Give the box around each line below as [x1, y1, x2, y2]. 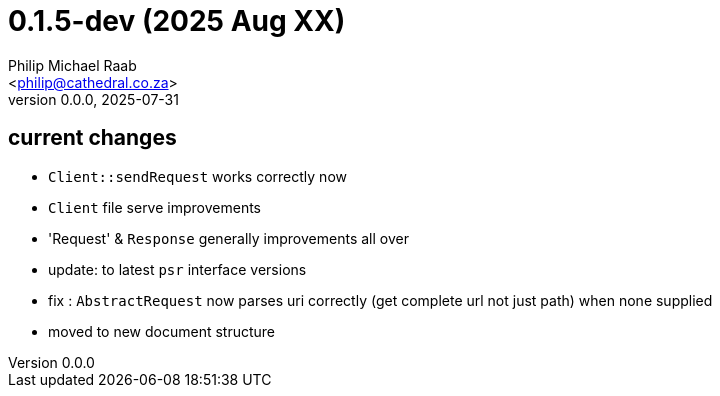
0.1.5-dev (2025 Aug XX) [8, 4, 346, 38]
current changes [8, 125, 177, 151]
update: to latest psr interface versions [48, 260, 307, 278]
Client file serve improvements [48, 198, 261, 216]
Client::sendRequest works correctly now [48, 167, 347, 185]
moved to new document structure [48, 322, 276, 340]
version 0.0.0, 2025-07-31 [8, 90, 179, 108]
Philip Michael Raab [8, 56, 137, 74]
